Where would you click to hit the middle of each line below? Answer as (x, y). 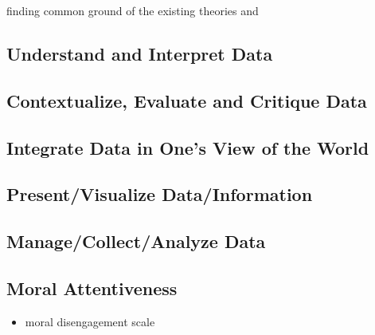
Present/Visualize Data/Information (160, 194)
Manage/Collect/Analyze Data (136, 241)
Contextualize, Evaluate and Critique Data (187, 100)
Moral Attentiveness (92, 288)
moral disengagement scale (90, 321)
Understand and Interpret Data (140, 53)
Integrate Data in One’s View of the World (188, 147)
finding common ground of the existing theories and (133, 10)
